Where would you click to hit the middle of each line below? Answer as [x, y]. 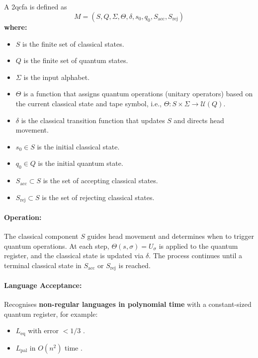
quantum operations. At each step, [57, 246]
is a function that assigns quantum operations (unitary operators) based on [138, 94]
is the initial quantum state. [81, 163]
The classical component [41, 236]
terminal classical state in [43, 265]
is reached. [134, 265]
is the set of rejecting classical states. [98, 197]
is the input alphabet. [57, 77]
